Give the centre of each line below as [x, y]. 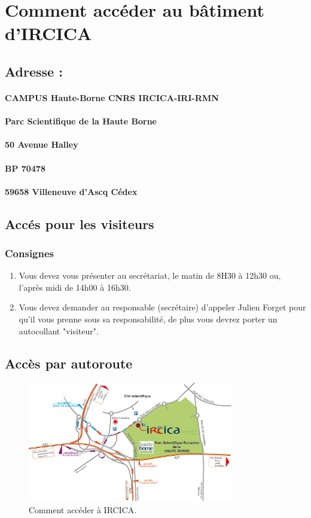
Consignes [30, 253]
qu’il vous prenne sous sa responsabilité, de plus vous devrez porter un [148, 319]
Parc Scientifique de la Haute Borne [81, 121]
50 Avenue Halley [42, 144]
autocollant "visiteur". [59, 330]
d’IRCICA [48, 33]
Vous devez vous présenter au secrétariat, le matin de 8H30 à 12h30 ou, [150, 275]
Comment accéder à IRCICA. [83, 510]
